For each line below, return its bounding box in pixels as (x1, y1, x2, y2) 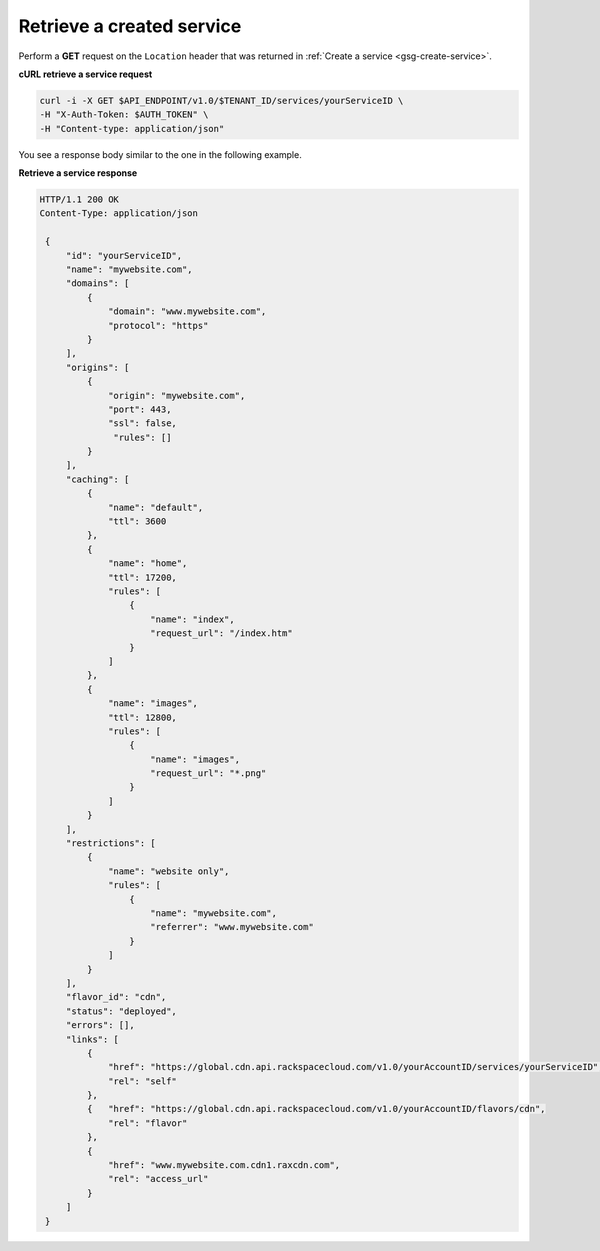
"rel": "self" (108, 1075, 177, 1087)
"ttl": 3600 (108, 516, 167, 527)
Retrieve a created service (18, 15, 242, 37)
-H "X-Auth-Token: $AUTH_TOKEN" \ (39, 109, 209, 120)
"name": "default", (108, 501, 204, 513)
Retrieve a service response (18, 167, 138, 179)
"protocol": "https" (108, 320, 209, 331)
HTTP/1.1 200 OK (39, 194, 120, 205)
